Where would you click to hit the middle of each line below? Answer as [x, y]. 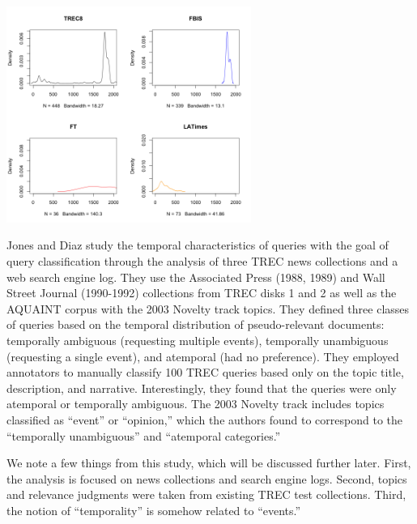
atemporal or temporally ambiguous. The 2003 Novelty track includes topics [196, 404]
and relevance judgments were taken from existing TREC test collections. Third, [206, 494]
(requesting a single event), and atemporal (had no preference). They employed [203, 356]
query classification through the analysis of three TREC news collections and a [202, 261]
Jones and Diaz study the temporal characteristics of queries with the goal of [198, 245]
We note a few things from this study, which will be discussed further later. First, [209, 463]
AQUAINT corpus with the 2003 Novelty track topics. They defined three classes [208, 308]
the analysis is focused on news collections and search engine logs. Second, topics [207, 478]
